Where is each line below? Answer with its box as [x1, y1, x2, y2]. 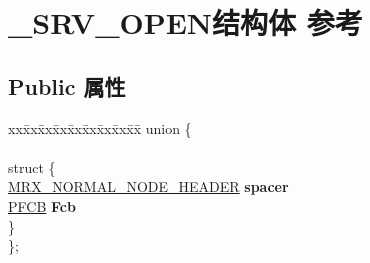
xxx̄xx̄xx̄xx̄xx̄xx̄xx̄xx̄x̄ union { [8, 117, 192, 138]
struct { [8, 156, 56, 177]
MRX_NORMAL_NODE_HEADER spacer [8, 176, 289, 197]
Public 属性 [8, 70, 126, 101]
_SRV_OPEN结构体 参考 [8, 2, 363, 43]
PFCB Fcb [8, 195, 76, 216]
